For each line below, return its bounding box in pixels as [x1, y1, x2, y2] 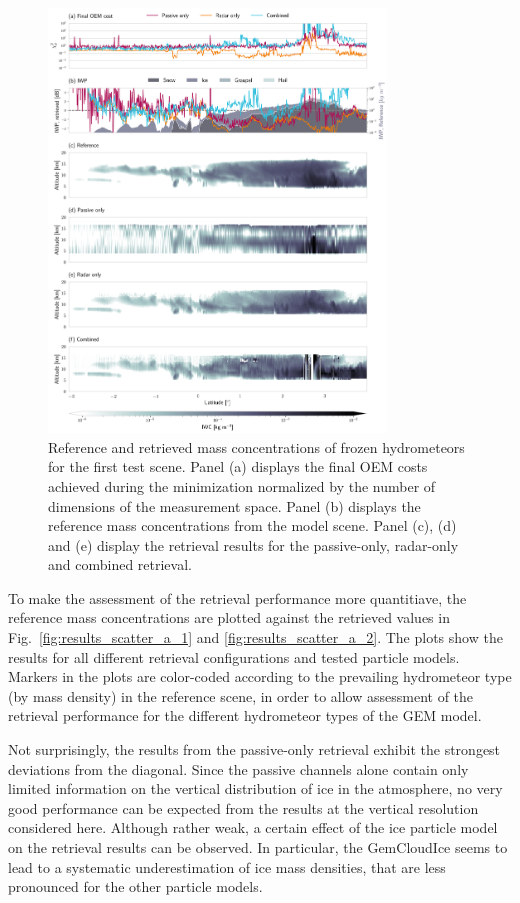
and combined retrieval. [48, 554, 192, 575]
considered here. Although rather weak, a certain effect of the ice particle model [8, 817, 498, 838]
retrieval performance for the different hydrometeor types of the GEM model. [8, 705, 482, 726]
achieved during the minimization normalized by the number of [48, 475, 436, 496]
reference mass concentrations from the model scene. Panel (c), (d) [48, 515, 457, 536]
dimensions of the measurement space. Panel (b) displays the [48, 495, 421, 516]
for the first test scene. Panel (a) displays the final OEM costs [48, 456, 428, 477]
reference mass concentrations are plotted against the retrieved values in [8, 607, 450, 628]
